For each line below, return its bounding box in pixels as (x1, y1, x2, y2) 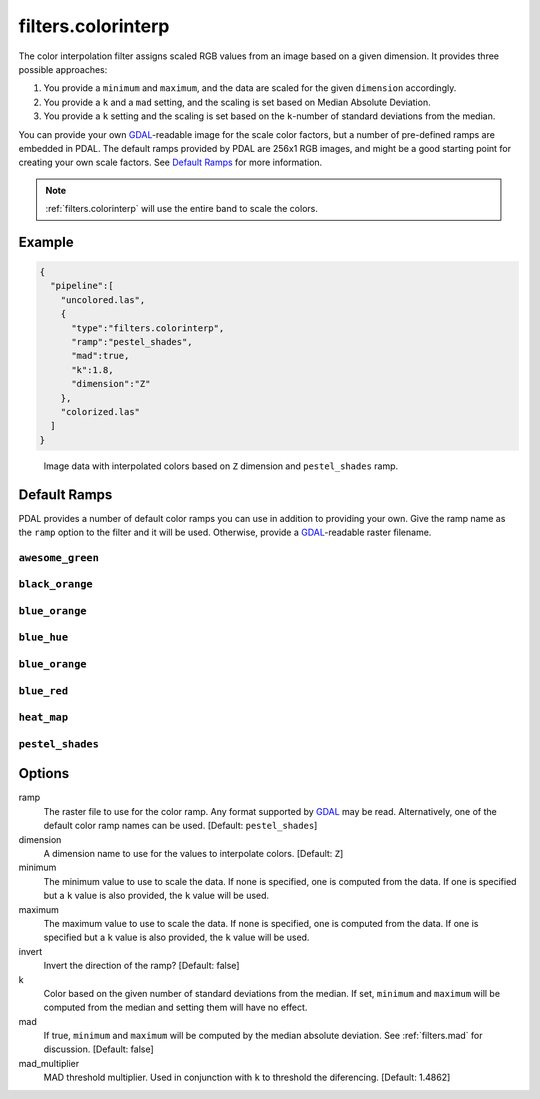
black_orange (18, 578, 94, 591)
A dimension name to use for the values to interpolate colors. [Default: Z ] (43, 848, 344, 859)
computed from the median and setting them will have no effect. (43, 1001, 308, 1014)
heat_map (18, 711, 69, 724)
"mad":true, (71, 350, 130, 362)
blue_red (18, 684, 69, 697)
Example (18, 233, 74, 250)
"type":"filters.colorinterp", (71, 322, 225, 334)
